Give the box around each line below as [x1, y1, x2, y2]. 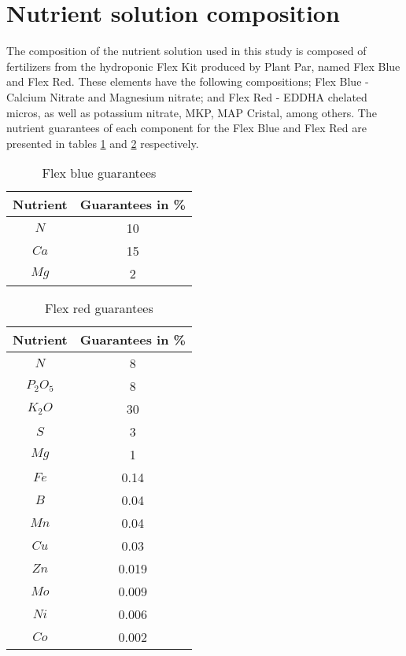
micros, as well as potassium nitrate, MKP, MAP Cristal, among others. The [6, 104, 377, 120]
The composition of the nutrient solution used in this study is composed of [6, 42, 367, 59]
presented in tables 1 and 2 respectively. [6, 135, 199, 151]
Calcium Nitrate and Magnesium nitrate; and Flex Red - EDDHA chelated [6, 88, 367, 105]
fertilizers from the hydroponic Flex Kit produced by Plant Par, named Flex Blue [6, 57, 400, 74]
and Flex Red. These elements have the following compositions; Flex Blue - [6, 73, 369, 90]
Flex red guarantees [45, 299, 153, 318]
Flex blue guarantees [42, 164, 157, 182]
